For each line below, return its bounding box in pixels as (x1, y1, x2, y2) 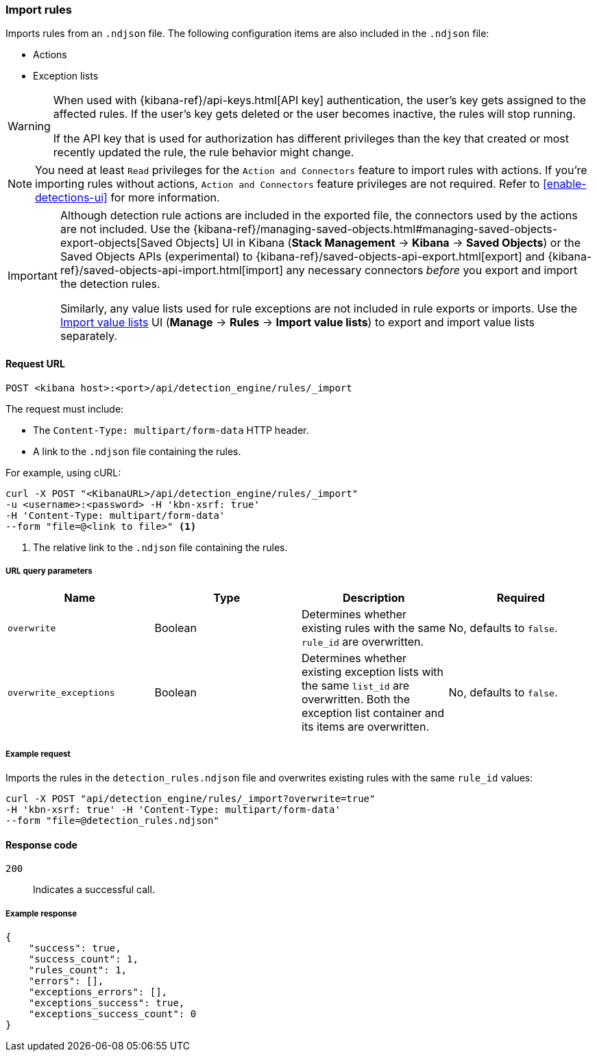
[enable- (542, 177, 587, 191)
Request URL (5, 357, 65, 369)
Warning (8, 119, 51, 134)
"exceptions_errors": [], (28, 986, 168, 998)
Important (8, 269, 58, 283)
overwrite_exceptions (8, 687, 115, 698)
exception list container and (302, 706, 445, 720)
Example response (5, 908, 77, 919)
